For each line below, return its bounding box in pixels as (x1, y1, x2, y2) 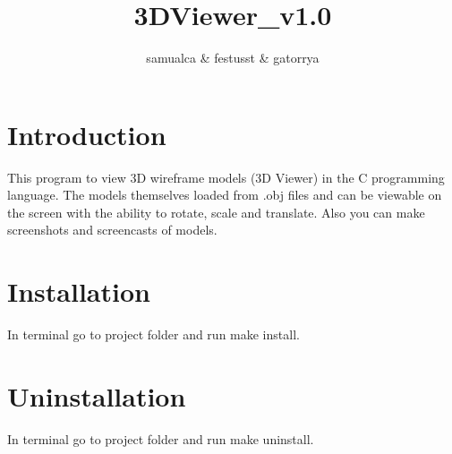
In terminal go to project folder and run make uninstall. (7, 429, 314, 448)
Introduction (7, 116, 166, 152)
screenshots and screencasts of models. (7, 220, 217, 239)
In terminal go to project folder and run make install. (7, 325, 300, 344)
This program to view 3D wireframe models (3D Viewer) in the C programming (7, 167, 445, 186)
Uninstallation (7, 377, 186, 414)
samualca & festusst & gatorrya (146, 48, 320, 67)
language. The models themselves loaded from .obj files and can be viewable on (7, 185, 442, 204)
